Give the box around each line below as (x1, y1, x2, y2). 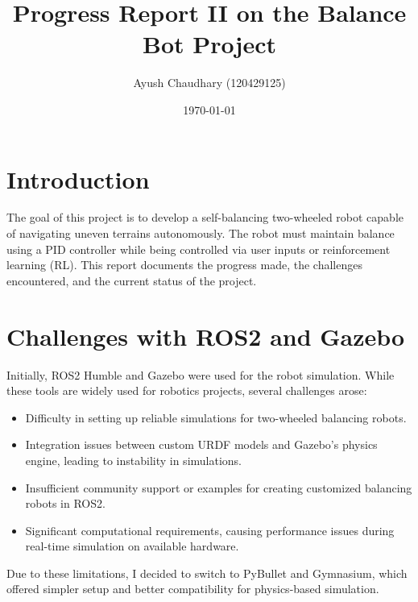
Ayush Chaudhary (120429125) (133, 74, 286, 91)
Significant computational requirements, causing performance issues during (25, 521, 395, 538)
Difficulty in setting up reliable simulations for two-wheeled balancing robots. (25, 409, 407, 426)
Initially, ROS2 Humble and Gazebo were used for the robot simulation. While (6, 366, 395, 383)
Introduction (6, 162, 150, 195)
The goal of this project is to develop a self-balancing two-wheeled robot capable (6, 209, 404, 226)
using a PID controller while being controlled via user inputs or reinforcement (6, 240, 391, 257)
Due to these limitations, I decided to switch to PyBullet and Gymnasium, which (6, 564, 408, 581)
